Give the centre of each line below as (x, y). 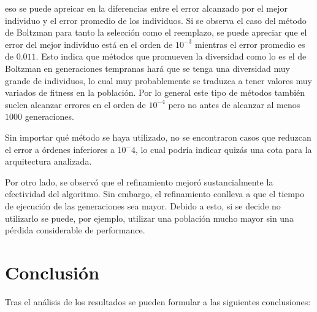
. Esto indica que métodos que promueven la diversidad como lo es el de (171, 56)
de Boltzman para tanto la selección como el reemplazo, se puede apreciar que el (156, 32)
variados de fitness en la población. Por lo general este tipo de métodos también (155, 92)
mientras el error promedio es (250, 44)
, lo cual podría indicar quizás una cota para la (223, 149)
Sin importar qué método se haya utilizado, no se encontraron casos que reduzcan (158, 137)
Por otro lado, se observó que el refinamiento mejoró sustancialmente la (139, 181)
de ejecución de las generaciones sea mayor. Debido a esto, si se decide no (143, 205)
